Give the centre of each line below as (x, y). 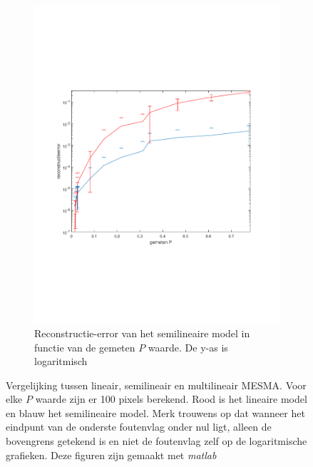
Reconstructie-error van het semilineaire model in (142, 333)
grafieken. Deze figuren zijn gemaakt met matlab (111, 455)
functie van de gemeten (85, 347)
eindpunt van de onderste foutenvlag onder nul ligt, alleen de (139, 427)
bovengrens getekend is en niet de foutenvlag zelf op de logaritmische (156, 441)
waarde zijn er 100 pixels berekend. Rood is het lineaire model (171, 399)
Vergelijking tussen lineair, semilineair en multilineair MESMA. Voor (156, 385)
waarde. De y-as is (188, 347)
